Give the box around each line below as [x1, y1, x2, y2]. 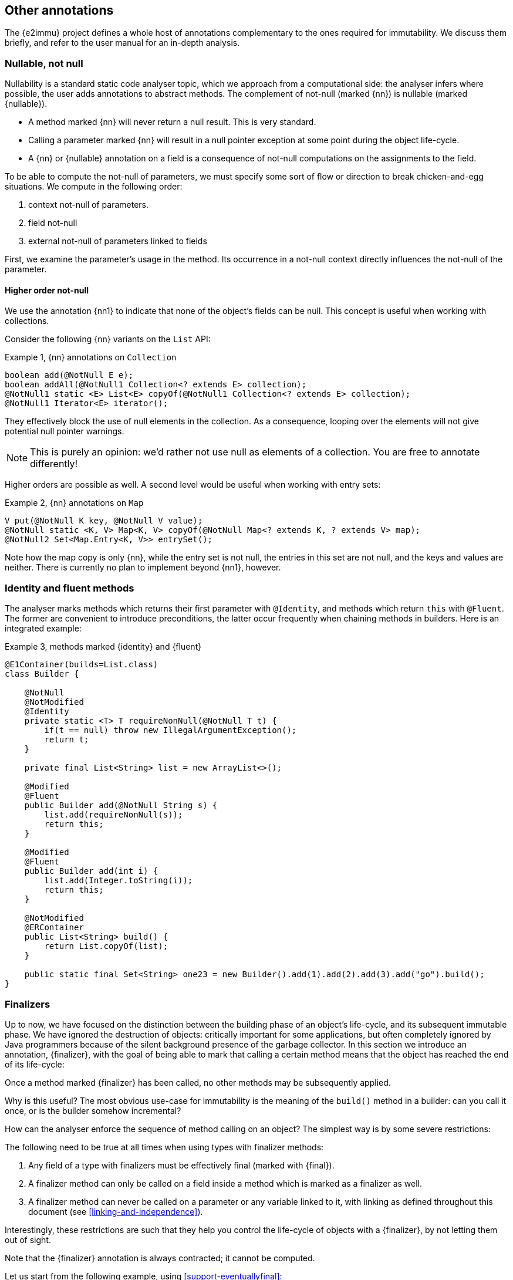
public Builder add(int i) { [24, 866, 158, 876]
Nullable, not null [5, 57, 83, 69]
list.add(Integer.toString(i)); [44, 876, 193, 886]
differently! [30, 458, 78, 470]
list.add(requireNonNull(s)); [44, 810, 183, 820]
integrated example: [5, 623, 82, 634]
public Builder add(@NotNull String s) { [24, 801, 218, 810]
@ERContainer [24, 923, 84, 933]
